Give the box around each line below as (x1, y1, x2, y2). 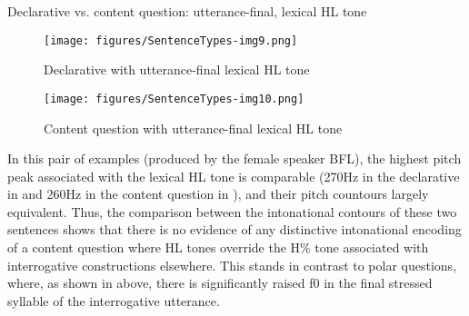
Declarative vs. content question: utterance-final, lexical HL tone (7, 2, 367, 20)
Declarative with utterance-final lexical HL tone (44, 60, 310, 79)
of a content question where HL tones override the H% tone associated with (7, 238, 429, 257)
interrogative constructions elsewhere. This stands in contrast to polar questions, (7, 255, 457, 274)
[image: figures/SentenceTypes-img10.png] (44, 92, 304, 105)
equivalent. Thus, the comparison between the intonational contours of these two (7, 202, 457, 221)
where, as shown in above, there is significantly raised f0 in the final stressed (7, 273, 433, 292)
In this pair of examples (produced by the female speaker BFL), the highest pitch (7, 149, 462, 168)
